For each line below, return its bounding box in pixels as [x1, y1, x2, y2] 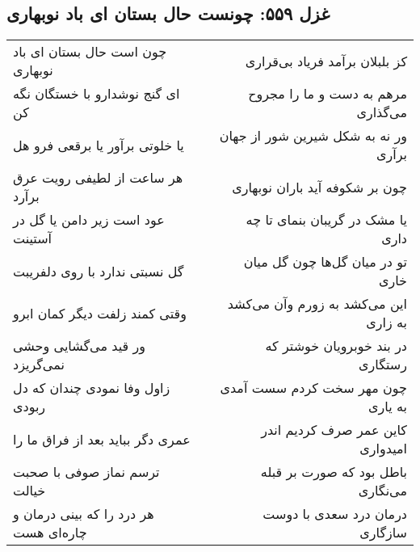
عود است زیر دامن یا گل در [13, 210, 165, 230]
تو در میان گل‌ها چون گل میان [243, 252, 407, 272]
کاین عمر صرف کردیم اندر [261, 420, 407, 440]
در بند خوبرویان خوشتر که [265, 336, 407, 356]
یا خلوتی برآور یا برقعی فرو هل [13, 135, 184, 154]
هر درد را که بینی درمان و [13, 504, 154, 524]
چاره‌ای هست [13, 523, 87, 542]
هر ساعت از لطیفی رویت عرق [13, 168, 183, 188]
